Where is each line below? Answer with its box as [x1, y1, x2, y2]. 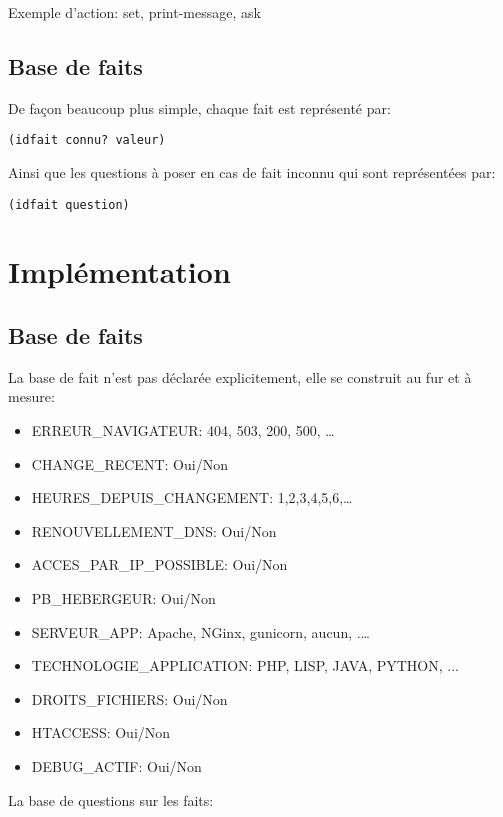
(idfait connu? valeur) [8, 133, 166, 148]
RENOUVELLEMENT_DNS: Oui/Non [31, 520, 277, 541]
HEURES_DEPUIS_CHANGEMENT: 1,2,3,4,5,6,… [31, 487, 353, 508]
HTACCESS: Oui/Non [31, 722, 171, 743]
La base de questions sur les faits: [8, 789, 214, 810]
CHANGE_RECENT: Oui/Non [31, 453, 228, 474]
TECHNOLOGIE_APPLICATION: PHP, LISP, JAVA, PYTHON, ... [31, 655, 459, 676]
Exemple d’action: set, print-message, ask [8, 2, 261, 22]
